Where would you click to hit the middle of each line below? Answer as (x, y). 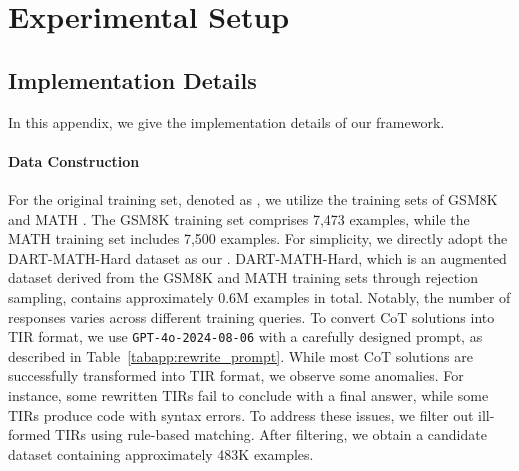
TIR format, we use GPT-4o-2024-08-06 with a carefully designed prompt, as (245, 336)
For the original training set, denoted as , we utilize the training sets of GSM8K (253, 198)
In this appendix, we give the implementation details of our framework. (226, 121)
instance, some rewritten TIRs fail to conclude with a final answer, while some (248, 394)
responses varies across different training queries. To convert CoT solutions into (251, 316)
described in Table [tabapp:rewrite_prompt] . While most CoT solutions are (240, 355)
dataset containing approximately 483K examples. (161, 453)
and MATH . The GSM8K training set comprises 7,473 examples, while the (239, 218)
